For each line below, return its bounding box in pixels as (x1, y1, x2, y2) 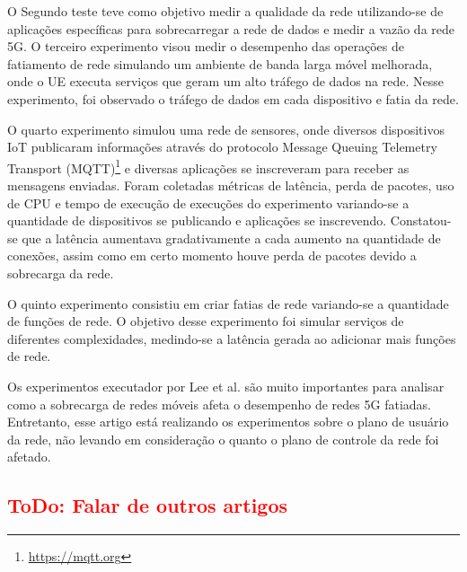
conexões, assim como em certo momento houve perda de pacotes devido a (7, 246, 417, 265)
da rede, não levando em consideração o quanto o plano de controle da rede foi (7, 429, 439, 448)
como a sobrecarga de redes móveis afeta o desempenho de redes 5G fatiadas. (7, 394, 431, 413)
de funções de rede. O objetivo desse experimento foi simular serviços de (7, 312, 404, 330)
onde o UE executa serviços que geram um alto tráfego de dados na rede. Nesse (7, 72, 444, 91)
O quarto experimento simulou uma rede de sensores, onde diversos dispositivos (7, 119, 445, 138)
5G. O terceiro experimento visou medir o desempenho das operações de (7, 37, 404, 56)
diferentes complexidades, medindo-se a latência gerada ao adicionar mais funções (7, 329, 456, 348)
